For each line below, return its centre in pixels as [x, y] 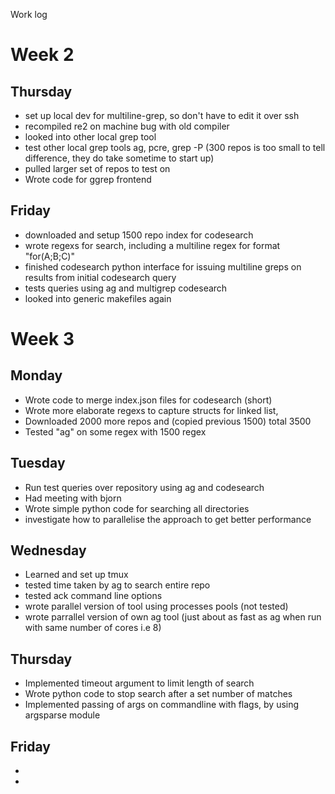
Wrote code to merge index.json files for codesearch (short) [148, 400]
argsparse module [62, 715]
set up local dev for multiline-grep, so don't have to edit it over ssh [162, 115]
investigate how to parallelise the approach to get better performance [168, 519]
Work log [29, 14]
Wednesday [48, 550]
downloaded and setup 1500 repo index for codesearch [139, 235]
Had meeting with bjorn [73, 498]
